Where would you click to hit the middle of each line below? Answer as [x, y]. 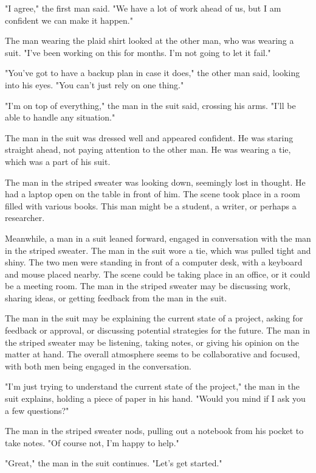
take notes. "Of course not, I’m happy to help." [92, 442]
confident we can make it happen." [69, 20]
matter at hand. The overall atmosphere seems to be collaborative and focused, [153, 354]
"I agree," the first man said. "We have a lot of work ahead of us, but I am [143, 8]
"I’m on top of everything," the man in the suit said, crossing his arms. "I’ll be [150, 105]
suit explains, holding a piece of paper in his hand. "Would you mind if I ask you [155, 398]
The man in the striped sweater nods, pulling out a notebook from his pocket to [154, 431]
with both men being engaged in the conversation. [98, 366]
